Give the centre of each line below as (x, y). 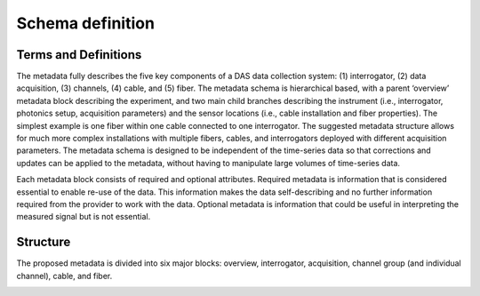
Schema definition (86, 23)
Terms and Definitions (79, 55)
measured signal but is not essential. (84, 217)
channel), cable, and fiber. (64, 276)
